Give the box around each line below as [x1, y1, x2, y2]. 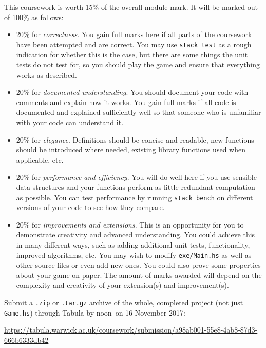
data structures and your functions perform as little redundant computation [16, 181, 255, 192]
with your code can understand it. [16, 117, 124, 127]
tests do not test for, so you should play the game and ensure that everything [16, 59, 260, 70]
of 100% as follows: [4, 11, 64, 22]
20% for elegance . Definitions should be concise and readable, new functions [16, 134, 254, 145]
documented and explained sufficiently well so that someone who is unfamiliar [16, 107, 261, 117]
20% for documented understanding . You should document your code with [16, 86, 249, 97]
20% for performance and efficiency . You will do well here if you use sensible [16, 171, 257, 182]
